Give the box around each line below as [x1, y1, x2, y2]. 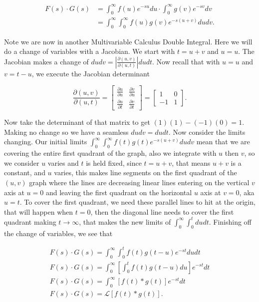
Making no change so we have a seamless [4, 126, 129, 137]
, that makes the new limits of [79, 216, 171, 227]
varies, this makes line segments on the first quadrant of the [54, 167, 237, 178]
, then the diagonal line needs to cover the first [90, 206, 234, 217]
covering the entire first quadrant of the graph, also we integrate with [4, 148, 217, 158]
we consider [4, 157, 39, 168]
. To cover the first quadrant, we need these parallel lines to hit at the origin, [19, 197, 256, 207]
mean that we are [196, 136, 250, 147]
